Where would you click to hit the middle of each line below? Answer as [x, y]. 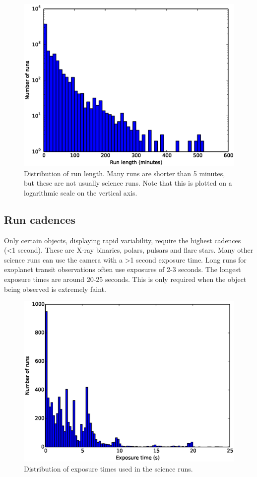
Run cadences [40, 219]
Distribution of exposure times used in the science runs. [108, 469]
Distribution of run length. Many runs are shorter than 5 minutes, [125, 173]
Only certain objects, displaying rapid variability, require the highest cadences [123, 240]
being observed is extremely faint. [55, 289]
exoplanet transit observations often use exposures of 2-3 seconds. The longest [123, 269]
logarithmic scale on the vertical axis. [81, 192]
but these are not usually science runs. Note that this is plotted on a [128, 183]
